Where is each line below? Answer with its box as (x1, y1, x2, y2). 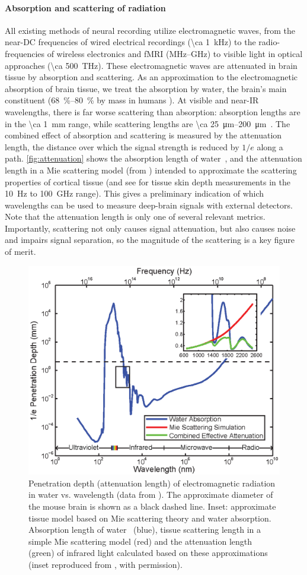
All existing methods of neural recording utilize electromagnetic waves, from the (5, 24, 296, 36)
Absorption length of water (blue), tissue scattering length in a (28, 523, 261, 536)
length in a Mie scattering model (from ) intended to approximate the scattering (5, 163, 297, 176)
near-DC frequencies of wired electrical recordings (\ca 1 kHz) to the (5, 36, 256, 48)
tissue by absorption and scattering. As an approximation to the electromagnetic (5, 71, 298, 83)
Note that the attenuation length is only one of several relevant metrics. (5, 210, 266, 223)
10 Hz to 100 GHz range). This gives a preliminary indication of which (5, 187, 264, 200)
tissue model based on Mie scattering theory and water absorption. (28, 511, 271, 524)
